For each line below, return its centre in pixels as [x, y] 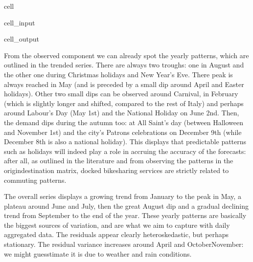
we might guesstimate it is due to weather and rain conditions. [98, 253]
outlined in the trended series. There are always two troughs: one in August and [124, 65]
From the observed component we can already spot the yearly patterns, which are [126, 55]
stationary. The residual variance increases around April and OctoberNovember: [124, 244]
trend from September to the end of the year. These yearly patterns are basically [125, 215]
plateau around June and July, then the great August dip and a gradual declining [126, 206]
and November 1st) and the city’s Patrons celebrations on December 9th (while [123, 132]
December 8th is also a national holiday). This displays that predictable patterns [125, 142]
